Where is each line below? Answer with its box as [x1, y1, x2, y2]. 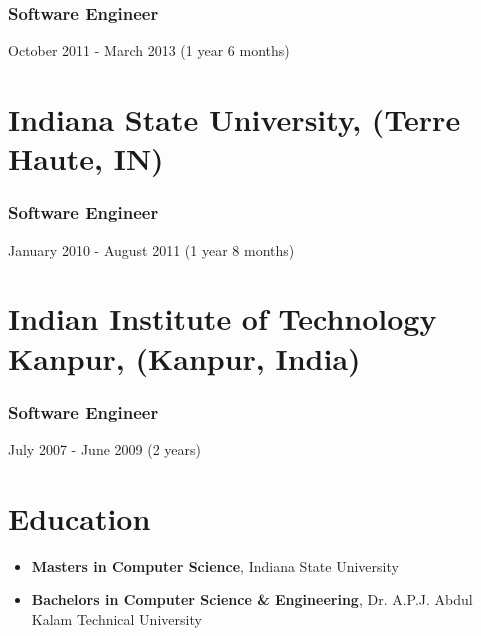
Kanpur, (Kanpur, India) [8, 337, 361, 378]
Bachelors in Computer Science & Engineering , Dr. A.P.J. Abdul [31, 589, 473, 610]
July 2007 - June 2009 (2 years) [8, 438, 201, 459]
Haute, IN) [8, 138, 164, 179]
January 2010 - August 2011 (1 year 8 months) [8, 239, 295, 260]
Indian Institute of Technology [8, 298, 437, 339]
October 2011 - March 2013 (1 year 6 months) [8, 40, 290, 61]
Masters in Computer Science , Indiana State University [31, 555, 399, 576]
